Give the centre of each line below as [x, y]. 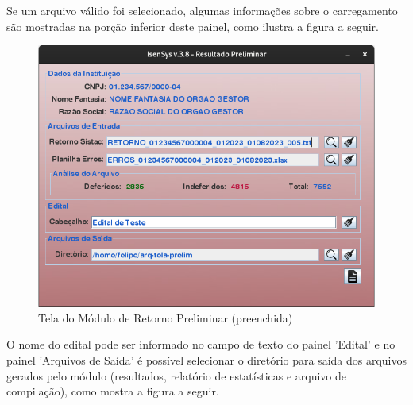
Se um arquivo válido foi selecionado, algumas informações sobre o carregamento [202, 10]
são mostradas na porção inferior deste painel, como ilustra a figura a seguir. [193, 26]
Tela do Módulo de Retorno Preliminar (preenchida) [166, 317]
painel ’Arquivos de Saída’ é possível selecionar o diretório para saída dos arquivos [207, 359]
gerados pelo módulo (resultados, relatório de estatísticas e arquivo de [177, 375]
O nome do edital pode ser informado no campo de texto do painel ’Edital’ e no [201, 344]
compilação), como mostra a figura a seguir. [113, 391]
